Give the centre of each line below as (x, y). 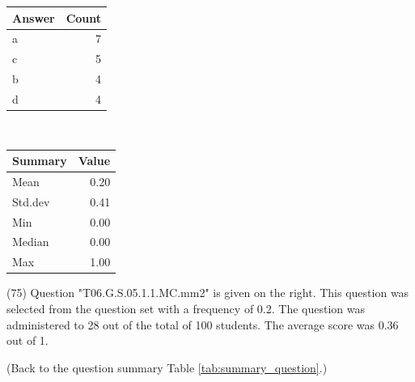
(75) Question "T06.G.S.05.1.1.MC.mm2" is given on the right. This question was (208, 293)
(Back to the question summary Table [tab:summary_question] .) (167, 367)
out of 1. (28, 340)
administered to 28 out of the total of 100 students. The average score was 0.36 (203, 324)
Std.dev (31, 201)
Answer (34, 17)
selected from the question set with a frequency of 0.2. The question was (186, 308)
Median (31, 242)
